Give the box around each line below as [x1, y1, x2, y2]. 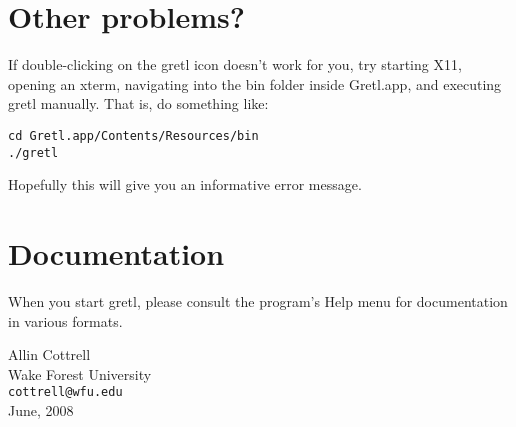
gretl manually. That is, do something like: [8, 93, 269, 114]
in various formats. [8, 310, 123, 331]
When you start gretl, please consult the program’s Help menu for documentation [8, 290, 508, 311]
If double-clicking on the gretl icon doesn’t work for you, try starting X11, [8, 54, 462, 75]
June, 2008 [8, 399, 74, 420]
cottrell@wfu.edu [8, 385, 123, 400]
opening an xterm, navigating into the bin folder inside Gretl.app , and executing [8, 73, 502, 94]
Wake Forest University [8, 363, 152, 384]
